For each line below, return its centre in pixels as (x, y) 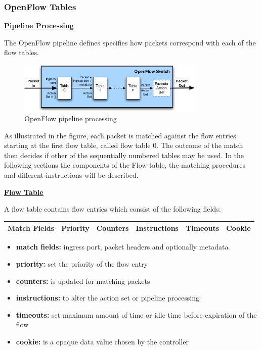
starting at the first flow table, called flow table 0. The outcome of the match (124, 145)
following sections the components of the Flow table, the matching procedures (125, 165)
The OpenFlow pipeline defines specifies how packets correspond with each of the (130, 42)
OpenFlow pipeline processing (71, 118)
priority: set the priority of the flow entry (82, 264)
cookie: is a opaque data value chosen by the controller (102, 341)
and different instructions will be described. (71, 175)
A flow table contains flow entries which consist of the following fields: (113, 209)
